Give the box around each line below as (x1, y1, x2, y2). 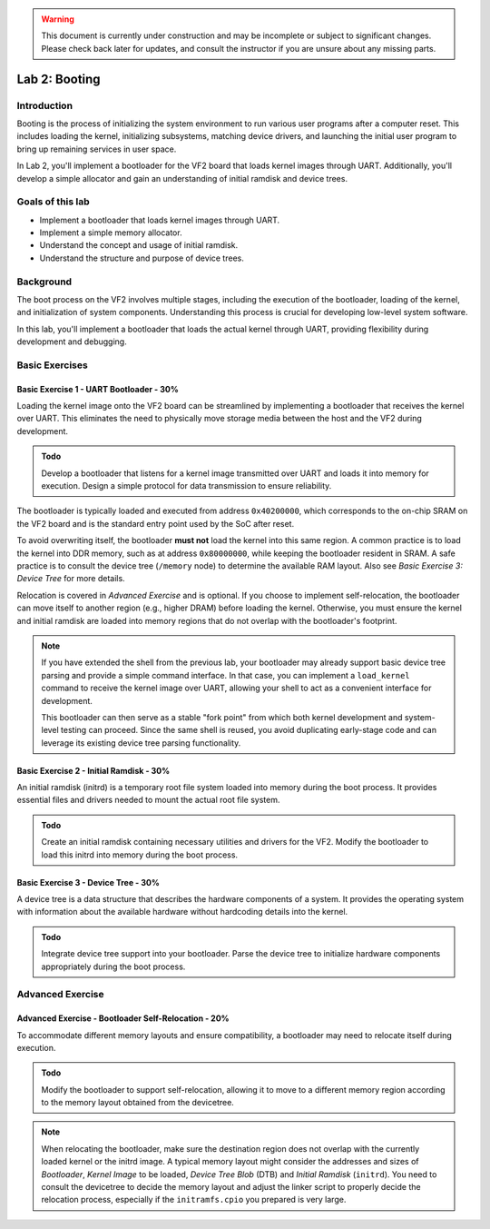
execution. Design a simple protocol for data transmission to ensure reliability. (41, 481, 332, 491)
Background (16, 275, 73, 288)
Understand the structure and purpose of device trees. (39, 253, 244, 263)
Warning (41, 14, 74, 25)
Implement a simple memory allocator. (39, 227, 182, 238)
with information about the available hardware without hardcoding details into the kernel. (16, 907, 348, 917)
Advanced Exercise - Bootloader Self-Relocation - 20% (16, 1013, 230, 1024)
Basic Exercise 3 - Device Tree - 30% (16, 877, 161, 887)
